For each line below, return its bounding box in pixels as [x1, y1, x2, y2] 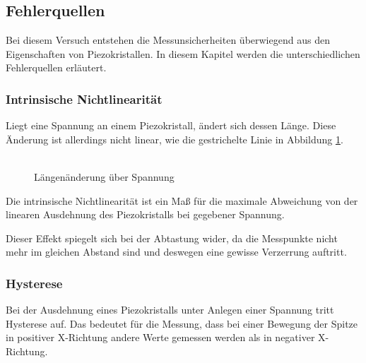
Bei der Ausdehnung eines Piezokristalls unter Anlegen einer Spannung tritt [6, 302, 334, 317]
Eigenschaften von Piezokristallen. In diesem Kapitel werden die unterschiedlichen [6, 46, 360, 61]
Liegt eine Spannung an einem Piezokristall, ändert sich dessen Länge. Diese [6, 118, 336, 133]
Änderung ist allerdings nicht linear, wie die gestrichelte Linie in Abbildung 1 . [6, 131, 343, 146]
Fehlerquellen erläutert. [6, 60, 107, 75]
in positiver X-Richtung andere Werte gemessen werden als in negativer [6, 330, 315, 345]
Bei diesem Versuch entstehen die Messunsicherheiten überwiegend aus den [6, 32, 330, 47]
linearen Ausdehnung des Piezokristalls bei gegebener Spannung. [6, 207, 285, 222]
